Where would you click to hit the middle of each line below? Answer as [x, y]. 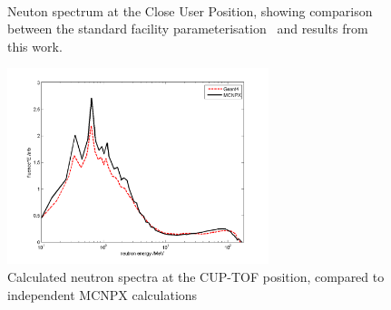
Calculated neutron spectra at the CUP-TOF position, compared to [196, 276]
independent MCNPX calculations [103, 294]
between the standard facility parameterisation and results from [188, 29]
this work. [35, 46]
